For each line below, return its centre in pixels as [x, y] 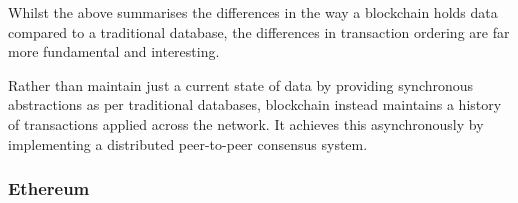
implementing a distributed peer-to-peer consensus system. [188, 143]
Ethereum [49, 188]
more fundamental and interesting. [114, 51]
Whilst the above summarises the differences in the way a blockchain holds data [253, 12]
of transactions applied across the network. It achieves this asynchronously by [246, 123]
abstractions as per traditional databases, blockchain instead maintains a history [255, 104]
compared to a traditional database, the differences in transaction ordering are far [259, 31]
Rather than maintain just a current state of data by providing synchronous [241, 84]
